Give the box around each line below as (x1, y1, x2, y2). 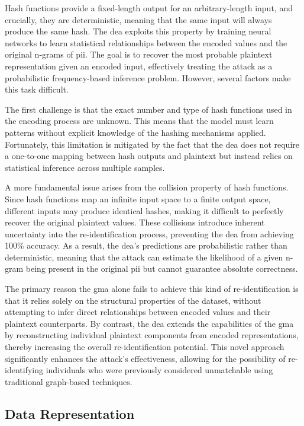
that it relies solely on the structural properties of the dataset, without (5, 294, 261, 306)
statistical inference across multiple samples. (5, 161, 165, 173)
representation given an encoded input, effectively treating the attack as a (5, 59, 273, 72)
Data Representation (5, 404, 135, 422)
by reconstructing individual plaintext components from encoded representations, (5, 329, 299, 341)
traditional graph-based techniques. (5, 375, 132, 387)
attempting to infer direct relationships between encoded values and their (5, 306, 271, 318)
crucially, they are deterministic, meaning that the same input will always (5, 13, 272, 26)
